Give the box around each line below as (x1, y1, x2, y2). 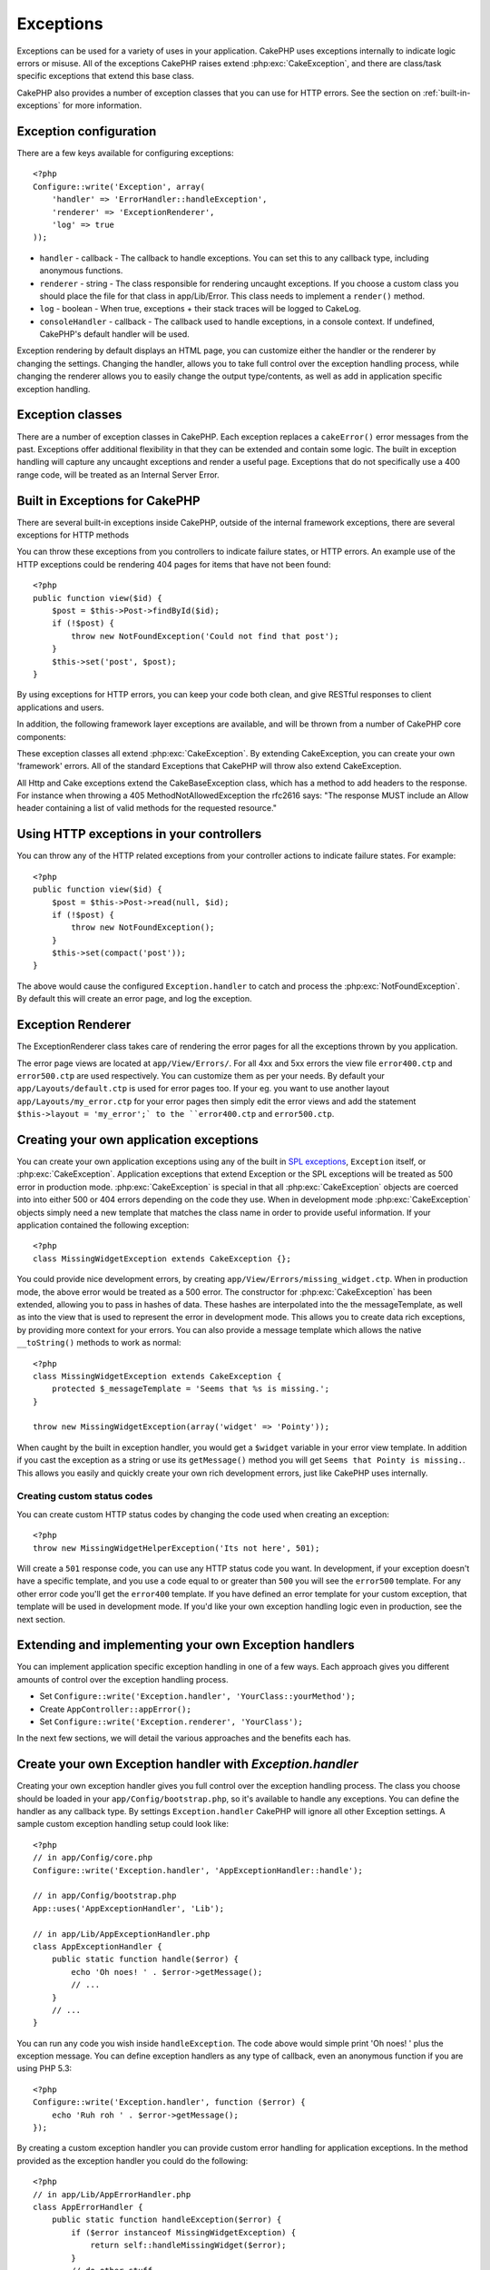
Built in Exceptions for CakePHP (16, 493, 201, 508)
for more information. (62, 100, 142, 111)
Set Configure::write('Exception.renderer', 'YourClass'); (39, 1716, 303, 1727)
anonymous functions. (39, 265, 123, 276)
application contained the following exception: (16, 1219, 190, 1230)
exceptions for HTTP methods (16, 529, 130, 540)
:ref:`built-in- (422, 87, 471, 98)
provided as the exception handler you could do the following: (16, 2155, 249, 2166)
